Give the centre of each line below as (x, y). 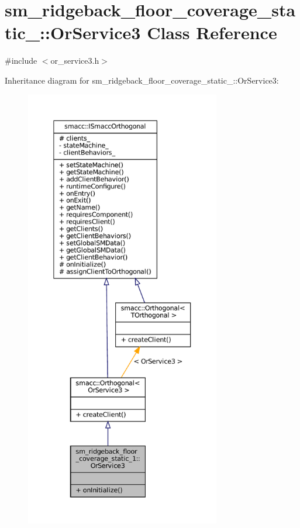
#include (21, 61)
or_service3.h (75, 61)
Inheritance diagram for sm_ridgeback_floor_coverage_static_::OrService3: (142, 80)
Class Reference (212, 32)
